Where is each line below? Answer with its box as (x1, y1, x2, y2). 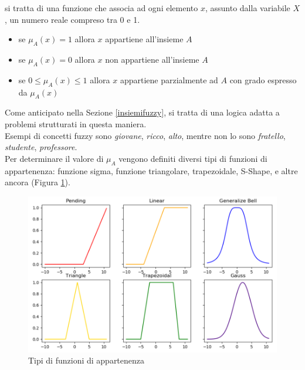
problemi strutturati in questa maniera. (5, 117, 147, 130)
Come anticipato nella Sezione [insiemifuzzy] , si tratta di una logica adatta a (5, 106, 280, 118)
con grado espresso (229, 73, 297, 86)
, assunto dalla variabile (205, 2, 290, 13)
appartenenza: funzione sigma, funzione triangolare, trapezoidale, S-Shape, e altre (5, 164, 298, 176)
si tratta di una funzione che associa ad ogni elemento (5, 2, 198, 13)
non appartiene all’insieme (105, 53, 199, 65)
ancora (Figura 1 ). (5, 176, 70, 188)
